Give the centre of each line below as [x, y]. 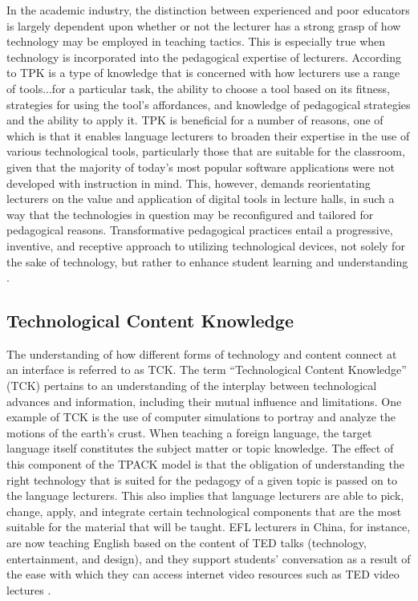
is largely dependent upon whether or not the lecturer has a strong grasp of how [204, 25]
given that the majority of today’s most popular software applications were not [201, 166]
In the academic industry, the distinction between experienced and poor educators [208, 10]
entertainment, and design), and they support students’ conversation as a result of [209, 558]
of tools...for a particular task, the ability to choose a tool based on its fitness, [198, 88]
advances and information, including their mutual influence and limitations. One [204, 401]
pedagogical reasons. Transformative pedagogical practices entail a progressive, [200, 230]
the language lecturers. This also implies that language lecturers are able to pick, [205, 495]
